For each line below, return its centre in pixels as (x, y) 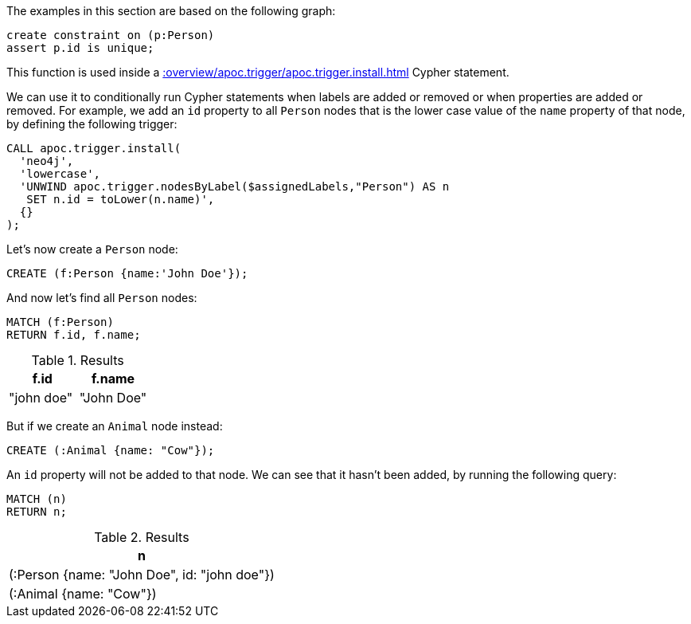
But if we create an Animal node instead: (115, 426)
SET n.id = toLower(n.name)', (121, 199)
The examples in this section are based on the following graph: (171, 11)
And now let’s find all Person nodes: (102, 298)
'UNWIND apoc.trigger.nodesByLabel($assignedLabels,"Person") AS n (234, 186)
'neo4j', (47, 161)
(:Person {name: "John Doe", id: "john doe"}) (142, 575)
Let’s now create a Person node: (92, 249)
